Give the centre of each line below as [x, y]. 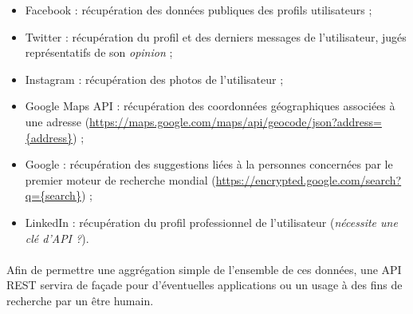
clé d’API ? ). [57, 238]
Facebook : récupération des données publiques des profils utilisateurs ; [199, 10]
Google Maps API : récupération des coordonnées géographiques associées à [210, 106]
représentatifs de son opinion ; [99, 52]
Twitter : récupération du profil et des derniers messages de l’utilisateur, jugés [216, 36]
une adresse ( [57, 121]
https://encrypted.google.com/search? [309, 179]
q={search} [53, 195]
